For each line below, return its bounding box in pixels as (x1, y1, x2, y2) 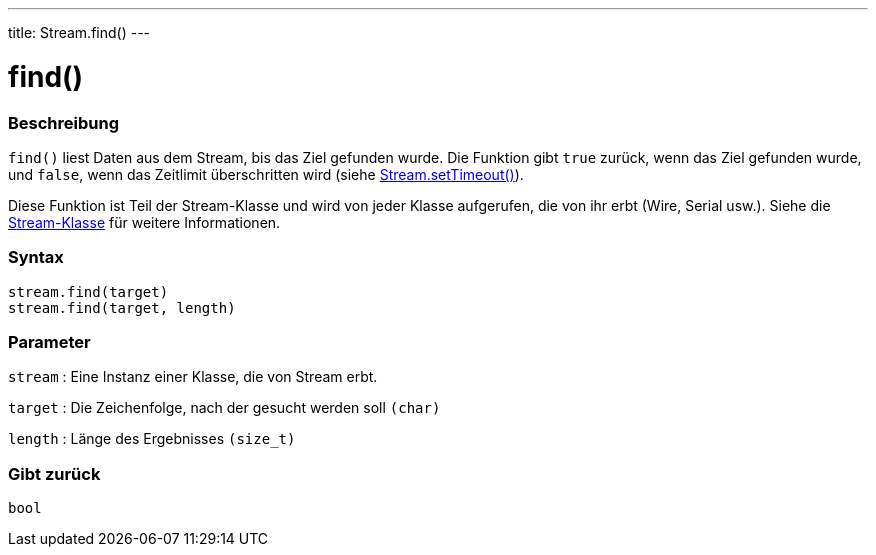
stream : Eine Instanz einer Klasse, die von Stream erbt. (8, 368, 378, 386)
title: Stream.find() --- (8, 24, 151, 41)
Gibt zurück (8, 463, 101, 484)
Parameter (8, 332, 91, 352)
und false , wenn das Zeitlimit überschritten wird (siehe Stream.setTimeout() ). (8, 165, 524, 183)
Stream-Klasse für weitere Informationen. (8, 213, 281, 231)
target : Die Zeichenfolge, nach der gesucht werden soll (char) (8, 399, 441, 417)
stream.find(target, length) (8, 299, 236, 316)
